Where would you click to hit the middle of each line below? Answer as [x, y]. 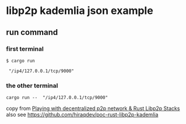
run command [32, 32]
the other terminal [32, 86]
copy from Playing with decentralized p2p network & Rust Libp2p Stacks [93, 108]
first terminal [25, 49]
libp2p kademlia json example [80, 11]
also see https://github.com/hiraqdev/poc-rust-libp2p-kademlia [82, 115]
